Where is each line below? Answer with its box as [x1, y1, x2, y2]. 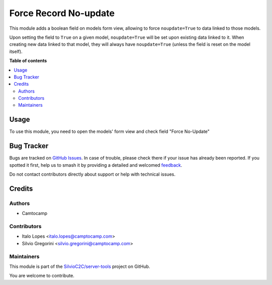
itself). [9, 48, 23, 54]
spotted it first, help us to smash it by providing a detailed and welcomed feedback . [9, 162, 182, 168]
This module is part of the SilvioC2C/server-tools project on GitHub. [9, 263, 151, 269]
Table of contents [9, 58, 47, 64]
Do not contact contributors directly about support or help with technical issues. [9, 171, 176, 177]
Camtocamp [22, 210, 48, 217]
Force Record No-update [9, 8, 115, 19]
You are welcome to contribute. [9, 272, 75, 279]
